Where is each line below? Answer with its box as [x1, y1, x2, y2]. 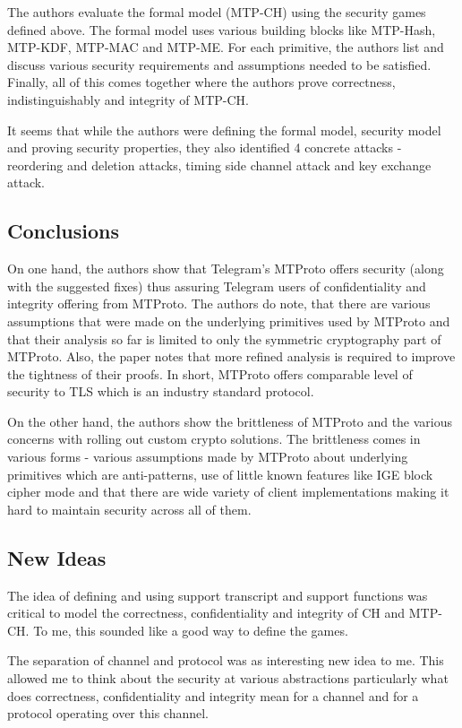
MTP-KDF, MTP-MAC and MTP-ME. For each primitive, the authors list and [7, 38, 444, 56]
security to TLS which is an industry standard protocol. [7, 382, 314, 401]
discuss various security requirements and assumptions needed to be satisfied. [7, 55, 432, 74]
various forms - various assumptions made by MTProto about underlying [7, 447, 408, 466]
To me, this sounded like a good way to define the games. [33, 620, 348, 639]
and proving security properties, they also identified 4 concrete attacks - [7, 138, 402, 157]
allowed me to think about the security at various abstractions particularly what [7, 669, 449, 688]
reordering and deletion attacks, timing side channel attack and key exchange [7, 155, 432, 174]
